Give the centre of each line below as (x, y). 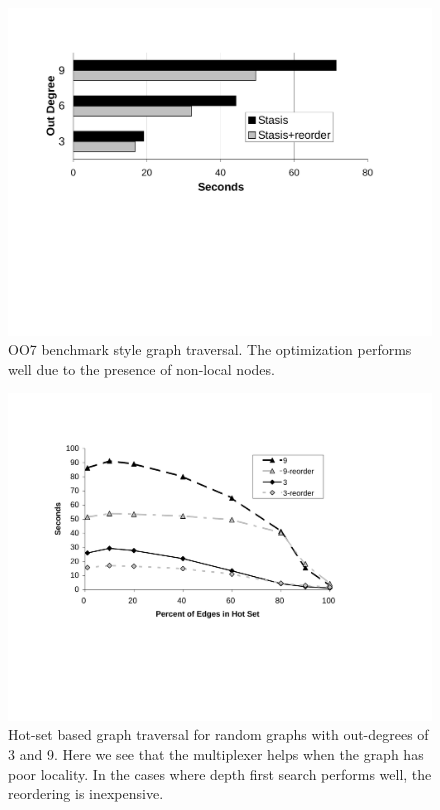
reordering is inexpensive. (86, 793)
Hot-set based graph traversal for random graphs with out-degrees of (218, 734)
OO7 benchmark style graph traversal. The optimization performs (210, 349)
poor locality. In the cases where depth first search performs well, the (220, 773)
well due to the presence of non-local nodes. (141, 368)
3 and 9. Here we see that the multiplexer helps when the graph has (216, 754)
